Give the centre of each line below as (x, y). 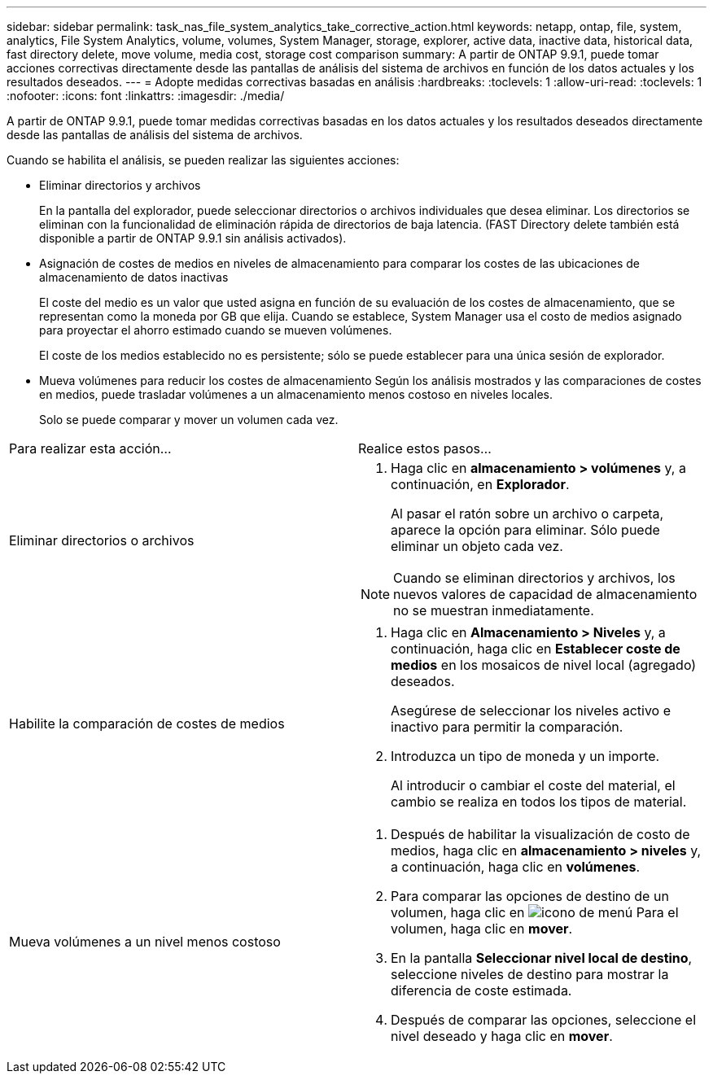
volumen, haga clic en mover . (482, 929)
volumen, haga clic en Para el (535, 912)
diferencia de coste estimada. (481, 990)
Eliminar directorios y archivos (120, 185)
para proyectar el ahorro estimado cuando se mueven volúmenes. (216, 330)
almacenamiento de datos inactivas (134, 277)
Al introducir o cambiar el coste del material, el (533, 785)
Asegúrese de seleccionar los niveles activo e (531, 711)
